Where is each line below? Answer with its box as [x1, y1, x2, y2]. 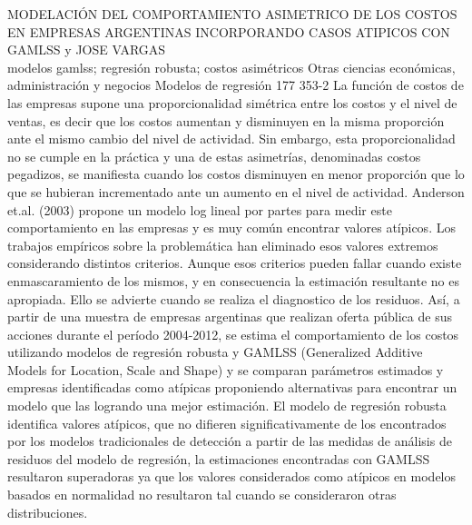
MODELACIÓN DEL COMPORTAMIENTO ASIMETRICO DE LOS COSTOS [7, 5, 457, 23]
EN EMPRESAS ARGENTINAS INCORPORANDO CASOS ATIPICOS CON [7, 22, 450, 41]
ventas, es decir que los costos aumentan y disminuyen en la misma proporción [7, 111, 445, 130]
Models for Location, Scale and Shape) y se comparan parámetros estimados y [7, 360, 444, 379]
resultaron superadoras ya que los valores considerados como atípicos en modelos [7, 467, 457, 486]
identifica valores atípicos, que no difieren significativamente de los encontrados [7, 413, 447, 432]
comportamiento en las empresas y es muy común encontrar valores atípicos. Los [7, 218, 456, 237]
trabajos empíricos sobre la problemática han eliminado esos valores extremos [7, 235, 438, 254]
